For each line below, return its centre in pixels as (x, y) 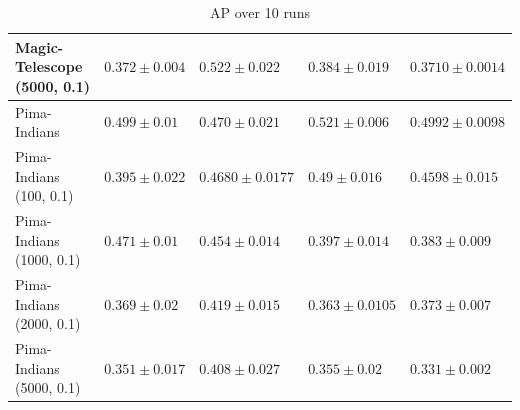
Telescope (49, 66)
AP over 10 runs (260, 12)
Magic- (39, 46)
